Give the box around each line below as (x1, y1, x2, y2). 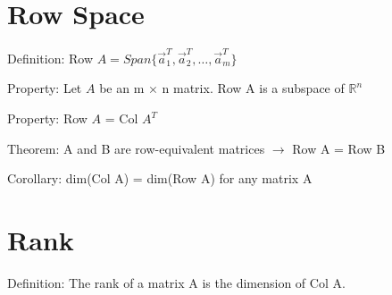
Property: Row (7, 109, 88, 128)
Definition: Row (7, 48, 94, 67)
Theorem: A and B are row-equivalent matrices (7, 139, 265, 157)
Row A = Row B (292, 139, 386, 157)
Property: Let (7, 79, 82, 97)
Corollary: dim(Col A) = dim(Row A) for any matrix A (7, 169, 313, 188)
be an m (99, 79, 145, 97)
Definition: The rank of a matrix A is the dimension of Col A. (7, 273, 346, 291)
